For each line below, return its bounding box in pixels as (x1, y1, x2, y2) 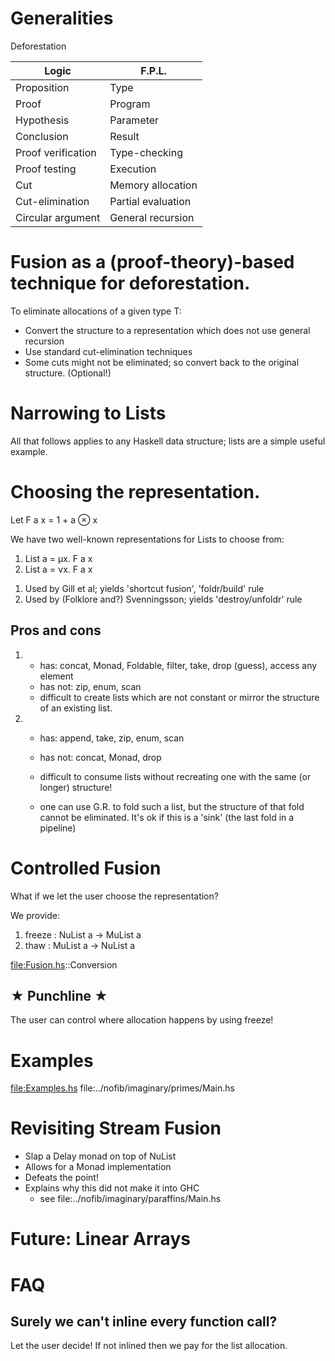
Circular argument (15, 210, 101, 224)
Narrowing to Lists (10, 402, 167, 425)
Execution (109, 162, 157, 176)
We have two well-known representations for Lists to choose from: (10, 533, 285, 545)
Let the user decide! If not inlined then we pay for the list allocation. (10, 1340, 288, 1352)
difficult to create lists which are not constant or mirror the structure (39, 691, 320, 703)
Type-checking (109, 145, 183, 159)
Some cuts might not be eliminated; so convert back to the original (24, 356, 300, 368)
